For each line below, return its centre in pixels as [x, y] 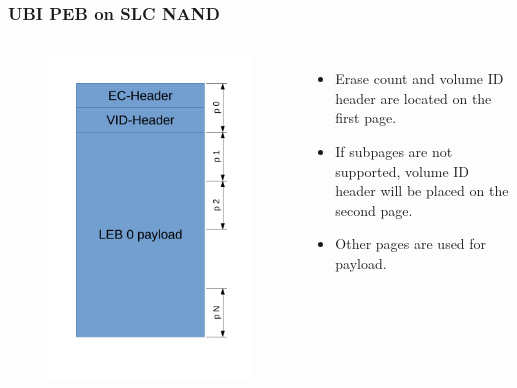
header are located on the [413, 97]
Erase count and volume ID [419, 78]
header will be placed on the [422, 190]
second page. [374, 209]
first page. [366, 117]
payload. [361, 262]
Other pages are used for [411, 243]
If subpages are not [394, 151]
